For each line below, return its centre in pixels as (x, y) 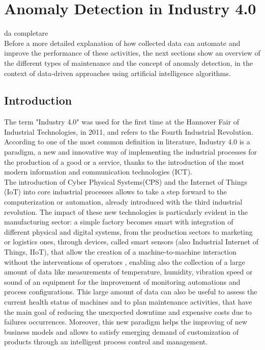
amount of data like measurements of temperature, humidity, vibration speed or (128, 272)
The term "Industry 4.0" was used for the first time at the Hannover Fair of (122, 122)
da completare (26, 33)
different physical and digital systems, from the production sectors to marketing (128, 231)
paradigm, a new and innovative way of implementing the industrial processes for (131, 152)
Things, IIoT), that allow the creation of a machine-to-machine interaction (120, 252)
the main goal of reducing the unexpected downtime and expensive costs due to (128, 311)
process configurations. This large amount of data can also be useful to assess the (131, 292)
